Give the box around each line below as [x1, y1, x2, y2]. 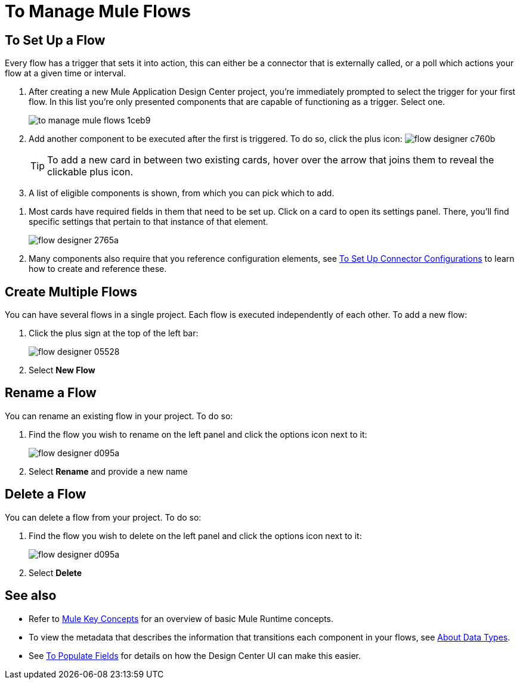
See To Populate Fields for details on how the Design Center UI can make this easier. [29, 650, 361, 661]
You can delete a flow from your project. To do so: [5, 512, 202, 522]
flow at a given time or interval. [5, 68, 126, 79]
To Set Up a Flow [5, 32, 106, 48]
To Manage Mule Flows [5, 1, 191, 21]
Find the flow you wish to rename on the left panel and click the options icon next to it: [29, 429, 367, 440]
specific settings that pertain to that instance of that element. [29, 216, 268, 227]
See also [5, 588, 57, 603]
